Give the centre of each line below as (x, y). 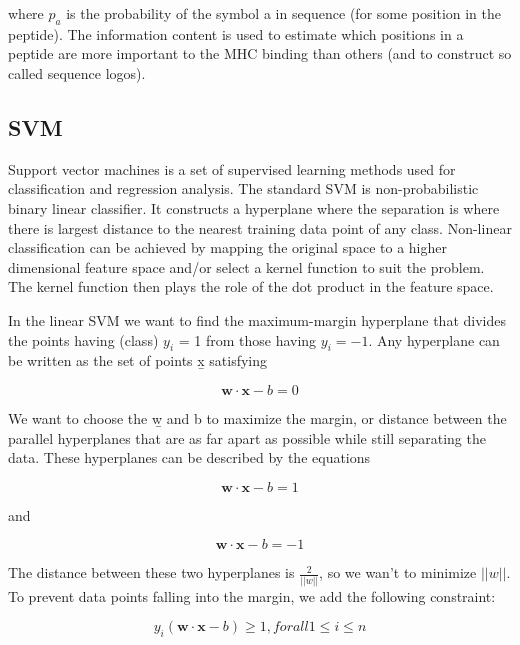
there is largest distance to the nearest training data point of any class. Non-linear (260, 227)
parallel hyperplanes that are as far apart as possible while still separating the (247, 437)
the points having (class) (83, 339)
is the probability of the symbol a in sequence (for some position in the (284, 13)
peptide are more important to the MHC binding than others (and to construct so (260, 53)
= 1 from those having (247, 339)
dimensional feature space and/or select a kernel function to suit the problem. (246, 266)
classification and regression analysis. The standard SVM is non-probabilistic (243, 188)
